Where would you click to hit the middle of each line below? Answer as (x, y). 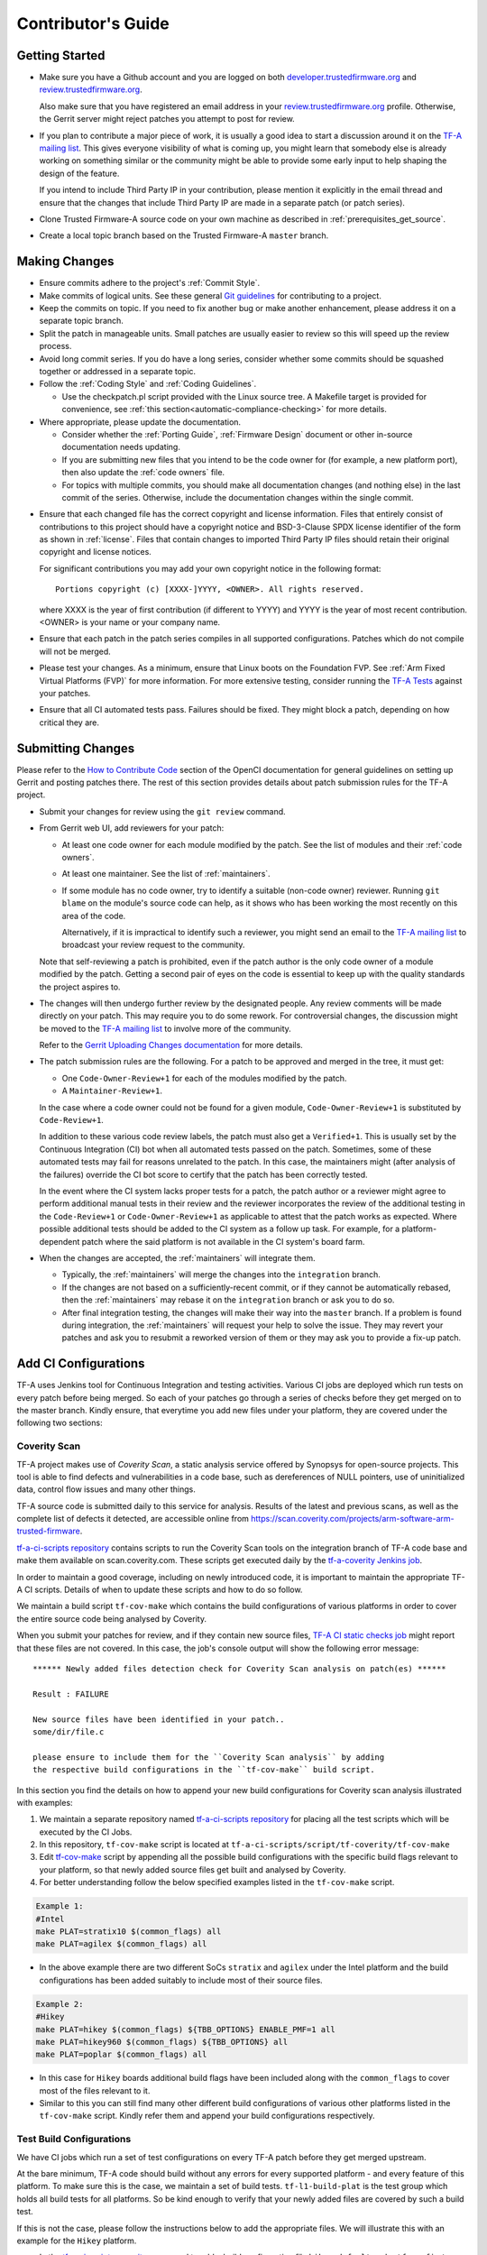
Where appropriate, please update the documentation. (140, 422)
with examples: (45, 1802)
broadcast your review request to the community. (153, 945)
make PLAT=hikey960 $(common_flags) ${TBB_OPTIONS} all (162, 2042)
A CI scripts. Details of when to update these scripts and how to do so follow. (160, 1590)
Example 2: (60, 2004)
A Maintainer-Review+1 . (112, 1091)
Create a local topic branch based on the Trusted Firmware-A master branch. (184, 235)
